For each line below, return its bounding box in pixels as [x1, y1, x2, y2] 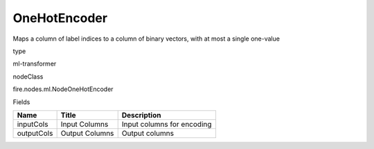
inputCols [17, 119, 48, 129]
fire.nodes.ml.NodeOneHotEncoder [12, 85, 114, 93]
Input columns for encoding [121, 119, 212, 129]
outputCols [17, 128, 53, 138]
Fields [12, 97, 30, 106]
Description [121, 110, 161, 120]
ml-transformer [12, 59, 57, 68]
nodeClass [12, 72, 44, 81]
